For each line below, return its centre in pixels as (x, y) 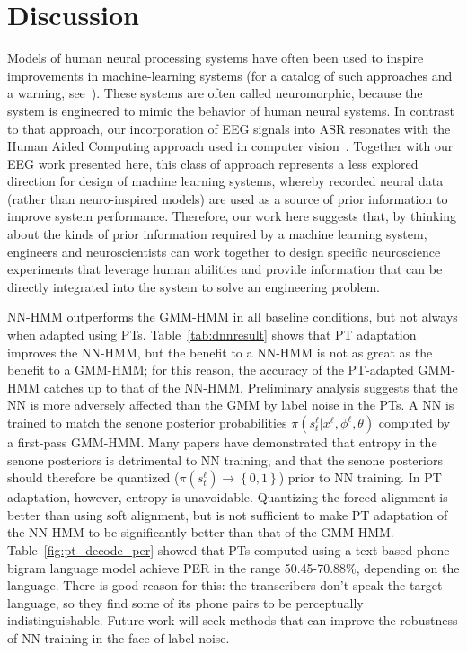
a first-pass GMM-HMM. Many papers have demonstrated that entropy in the (222, 442)
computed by (414, 422)
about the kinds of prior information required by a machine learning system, (217, 234)
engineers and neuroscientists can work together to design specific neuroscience (224, 251)
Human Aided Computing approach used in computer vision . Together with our (230, 146)
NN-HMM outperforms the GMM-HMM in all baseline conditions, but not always (233, 317)
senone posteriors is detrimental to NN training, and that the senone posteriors (225, 459)
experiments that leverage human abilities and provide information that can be (225, 269)
